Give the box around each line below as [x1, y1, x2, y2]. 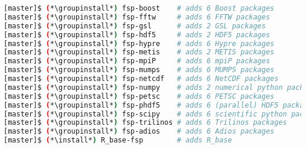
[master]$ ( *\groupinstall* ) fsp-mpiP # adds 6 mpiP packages [4, 57, 271, 66]
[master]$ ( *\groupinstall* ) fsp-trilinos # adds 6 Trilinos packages [4, 118, 287, 127]
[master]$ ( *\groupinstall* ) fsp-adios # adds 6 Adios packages [4, 127, 275, 136]
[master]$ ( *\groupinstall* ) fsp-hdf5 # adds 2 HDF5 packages [4, 30, 271, 39]
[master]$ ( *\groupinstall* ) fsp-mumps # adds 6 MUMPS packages [4, 66, 275, 74]
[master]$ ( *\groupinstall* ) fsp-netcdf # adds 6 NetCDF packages [4, 74, 279, 83]
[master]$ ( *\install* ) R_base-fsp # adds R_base [4, 136, 232, 145]
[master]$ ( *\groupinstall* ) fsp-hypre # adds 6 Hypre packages [4, 39, 275, 48]
